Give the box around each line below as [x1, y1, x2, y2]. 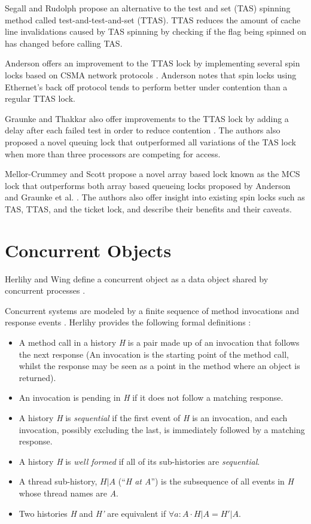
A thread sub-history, [19, 475, 97, 488]
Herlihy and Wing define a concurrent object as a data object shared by [5, 272, 269, 285]
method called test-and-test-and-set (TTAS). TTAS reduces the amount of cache [5, 13, 301, 26]
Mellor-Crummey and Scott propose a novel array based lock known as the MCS [5, 167, 300, 180]
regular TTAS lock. [5, 92, 75, 105]
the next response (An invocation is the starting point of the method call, [19, 348, 289, 360]
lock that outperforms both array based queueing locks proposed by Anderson [5, 179, 291, 191]
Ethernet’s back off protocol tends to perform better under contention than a [5, 80, 288, 93]
